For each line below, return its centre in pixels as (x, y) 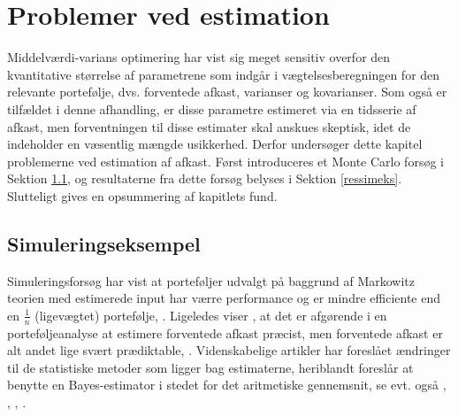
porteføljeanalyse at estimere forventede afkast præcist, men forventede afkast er (225, 332)
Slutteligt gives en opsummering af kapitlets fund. (142, 195)
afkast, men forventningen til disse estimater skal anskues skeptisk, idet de (209, 126)
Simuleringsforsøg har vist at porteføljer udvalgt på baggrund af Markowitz (211, 280)
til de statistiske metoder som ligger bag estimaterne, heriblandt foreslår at (210, 367)
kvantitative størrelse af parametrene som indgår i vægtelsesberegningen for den (224, 74)
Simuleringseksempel (104, 243)
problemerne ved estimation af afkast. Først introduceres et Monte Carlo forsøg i (225, 161)
